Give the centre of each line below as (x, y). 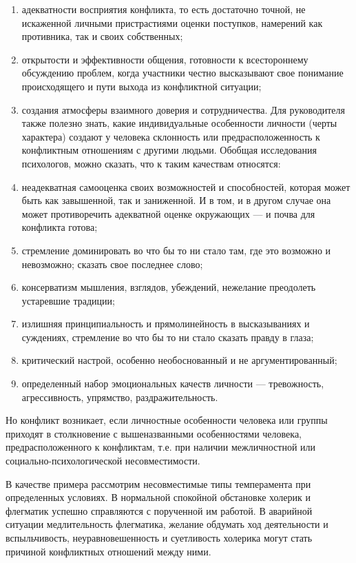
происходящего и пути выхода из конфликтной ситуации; (142, 86)
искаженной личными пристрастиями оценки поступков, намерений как (172, 22)
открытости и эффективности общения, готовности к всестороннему (165, 59)
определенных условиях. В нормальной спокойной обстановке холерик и (158, 497)
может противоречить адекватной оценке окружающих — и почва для (168, 213)
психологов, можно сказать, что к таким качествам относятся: (151, 163)
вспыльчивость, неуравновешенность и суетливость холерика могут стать (159, 538)
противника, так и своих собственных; (102, 36)
